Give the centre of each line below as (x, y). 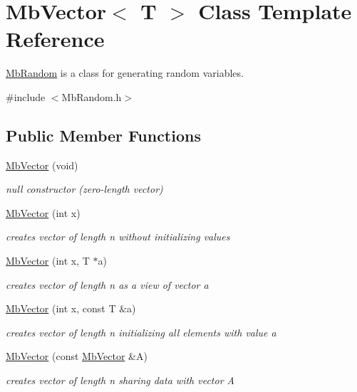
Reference (55, 39)
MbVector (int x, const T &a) (71, 308)
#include (26, 96)
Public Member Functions (103, 135)
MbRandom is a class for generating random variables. (125, 73)
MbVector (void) (42, 165)
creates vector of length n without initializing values (118, 237)
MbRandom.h (92, 96)
